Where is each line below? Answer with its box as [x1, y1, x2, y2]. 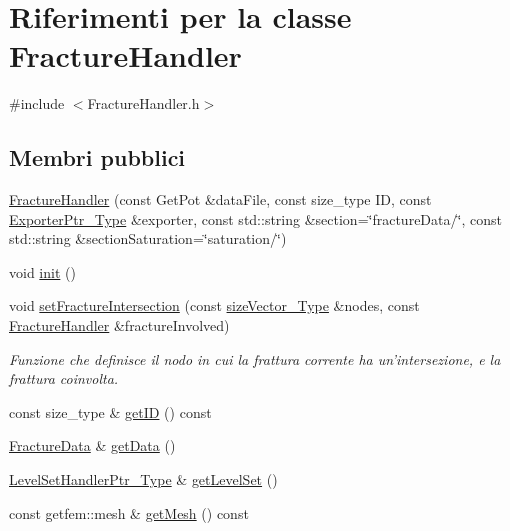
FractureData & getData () [9, 435, 176, 456]
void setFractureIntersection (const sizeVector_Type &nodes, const [9, 295, 420, 316]
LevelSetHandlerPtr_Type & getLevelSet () [9, 469, 278, 490]
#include [9, 93, 65, 114]
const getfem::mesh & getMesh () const [9, 502, 249, 523]
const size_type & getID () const [9, 401, 212, 422]
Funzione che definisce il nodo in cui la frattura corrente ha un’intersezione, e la [9, 348, 501, 369]
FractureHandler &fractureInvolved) [9, 315, 230, 336]
